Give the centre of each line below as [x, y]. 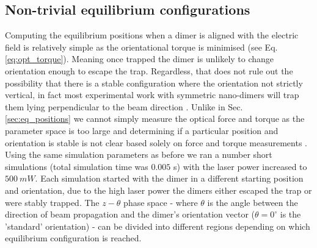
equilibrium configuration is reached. [73, 238]
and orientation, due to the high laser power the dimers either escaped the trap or [158, 190]
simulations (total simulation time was [77, 166]
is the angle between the [253, 202]
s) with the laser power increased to [240, 166]
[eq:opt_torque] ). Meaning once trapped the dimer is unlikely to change [140, 59]
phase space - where [161, 202]
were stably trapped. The [52, 202]
